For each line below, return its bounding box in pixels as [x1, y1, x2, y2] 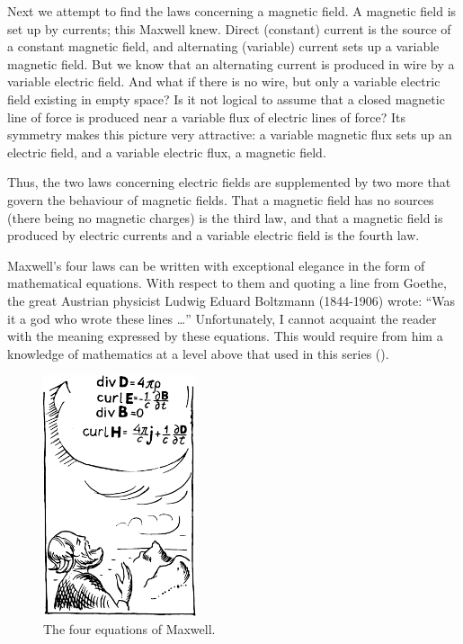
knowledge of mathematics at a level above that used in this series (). [7, 344, 389, 362]
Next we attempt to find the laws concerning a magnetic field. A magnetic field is [7, 2, 457, 20]
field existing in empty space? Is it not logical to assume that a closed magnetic [7, 89, 445, 108]
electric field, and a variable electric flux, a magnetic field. [7, 142, 326, 161]
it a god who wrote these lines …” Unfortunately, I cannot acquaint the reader [7, 309, 437, 327]
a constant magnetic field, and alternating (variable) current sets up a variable [7, 37, 440, 56]
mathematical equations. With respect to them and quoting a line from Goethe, [7, 273, 447, 292]
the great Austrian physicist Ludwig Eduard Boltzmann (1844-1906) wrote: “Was [7, 291, 456, 309]
